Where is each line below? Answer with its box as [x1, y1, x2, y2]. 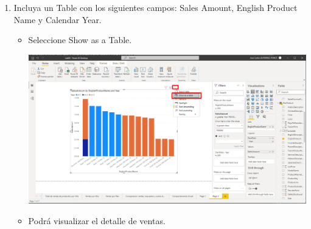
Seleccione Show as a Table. [28, 33, 132, 46]
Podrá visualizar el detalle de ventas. [28, 214, 166, 227]
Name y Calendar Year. [13, 13, 102, 26]
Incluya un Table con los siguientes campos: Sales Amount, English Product [13, 1, 298, 13]
